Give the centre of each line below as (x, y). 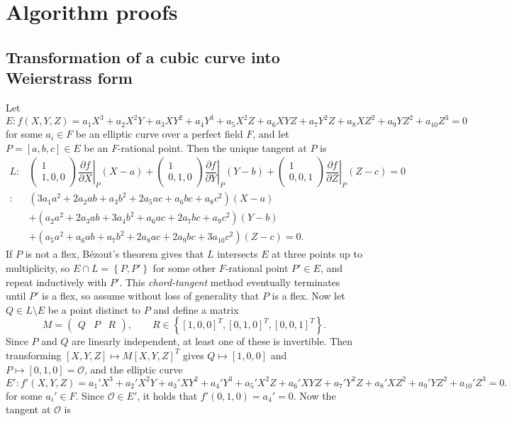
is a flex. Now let (308, 296)
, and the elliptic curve (134, 369)
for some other (184, 267)
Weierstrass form (69, 78)
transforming (34, 355)
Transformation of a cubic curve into (143, 56)
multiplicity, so (38, 267)
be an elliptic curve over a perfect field (159, 134)
